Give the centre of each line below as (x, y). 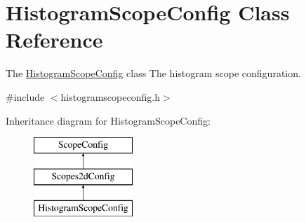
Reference (54, 40)
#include (25, 96)
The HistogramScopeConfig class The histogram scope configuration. (153, 73)
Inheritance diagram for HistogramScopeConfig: (108, 120)
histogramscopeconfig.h (110, 96)
